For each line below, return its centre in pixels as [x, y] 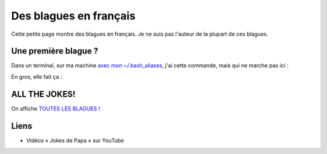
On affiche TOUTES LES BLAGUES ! [56, 109]
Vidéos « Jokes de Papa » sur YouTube [75, 140]
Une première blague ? [55, 51]
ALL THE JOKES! [43, 94]
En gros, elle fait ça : [37, 76]
